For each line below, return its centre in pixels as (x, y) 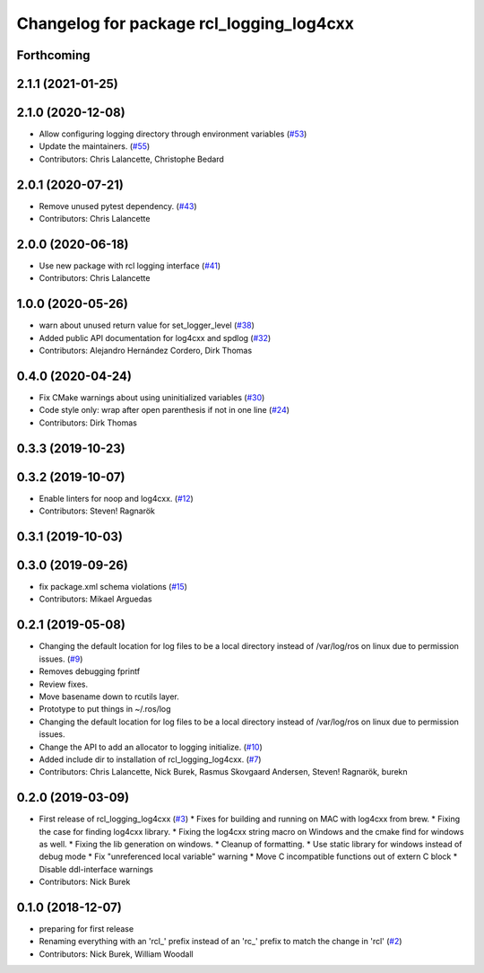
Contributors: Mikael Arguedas (95, 599)
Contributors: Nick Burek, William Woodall (116, 954)
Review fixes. (64, 684)
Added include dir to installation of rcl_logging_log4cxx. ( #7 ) (150, 759)
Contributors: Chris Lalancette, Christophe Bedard (131, 159)
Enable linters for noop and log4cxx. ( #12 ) (117, 498)
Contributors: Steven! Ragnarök (97, 511)
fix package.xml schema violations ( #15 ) (113, 587)
